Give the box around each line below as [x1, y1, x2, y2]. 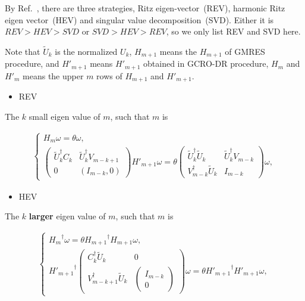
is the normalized [55, 45, 118, 57]
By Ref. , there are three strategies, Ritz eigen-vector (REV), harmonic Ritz [5, 2, 285, 14]
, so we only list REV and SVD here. [166, 25, 301, 38]
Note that [5, 45, 40, 57]
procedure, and [5, 57, 59, 70]
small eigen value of [29, 110, 100, 122]
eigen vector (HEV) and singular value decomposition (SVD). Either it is [5, 13, 274, 26]
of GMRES [225, 45, 265, 57]
